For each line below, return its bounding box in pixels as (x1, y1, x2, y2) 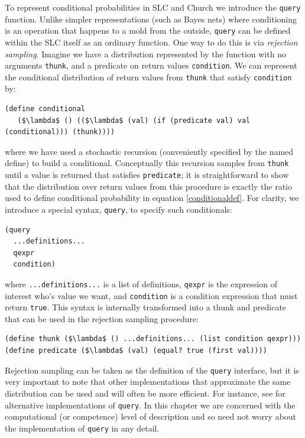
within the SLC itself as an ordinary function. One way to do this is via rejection (5, 35, 298, 48)
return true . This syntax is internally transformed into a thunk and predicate (5, 301, 287, 313)
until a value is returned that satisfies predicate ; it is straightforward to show (5, 168, 289, 181)
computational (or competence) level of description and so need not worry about (5, 410, 297, 423)
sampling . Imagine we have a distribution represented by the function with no (5, 47, 286, 60)
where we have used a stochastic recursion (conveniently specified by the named (5, 145, 294, 157)
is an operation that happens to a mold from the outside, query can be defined (5, 24, 291, 37)
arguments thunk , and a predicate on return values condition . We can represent (5, 59, 297, 72)
